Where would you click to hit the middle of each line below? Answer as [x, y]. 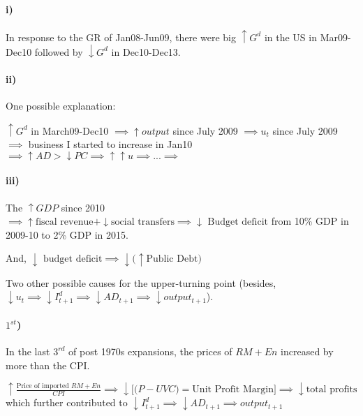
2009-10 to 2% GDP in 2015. [67, 234]
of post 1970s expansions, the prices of [150, 351]
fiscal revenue [64, 222]
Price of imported [43, 386]
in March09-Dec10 [70, 130]
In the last [28, 351]
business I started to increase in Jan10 [110, 144]
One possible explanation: [61, 106]
